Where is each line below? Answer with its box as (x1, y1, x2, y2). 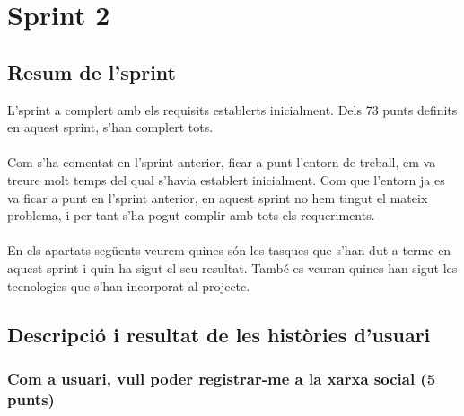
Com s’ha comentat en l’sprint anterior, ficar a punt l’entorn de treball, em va (7, 153, 436, 172)
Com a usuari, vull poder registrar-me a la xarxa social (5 (7, 367, 436, 389)
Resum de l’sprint (7, 58, 176, 85)
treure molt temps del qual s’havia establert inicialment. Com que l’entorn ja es (7, 170, 445, 189)
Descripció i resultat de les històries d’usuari (7, 320, 431, 348)
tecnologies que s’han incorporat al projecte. (7, 276, 250, 295)
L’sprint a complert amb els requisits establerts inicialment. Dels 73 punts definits (7, 100, 458, 119)
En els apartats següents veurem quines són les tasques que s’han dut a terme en (7, 241, 451, 260)
